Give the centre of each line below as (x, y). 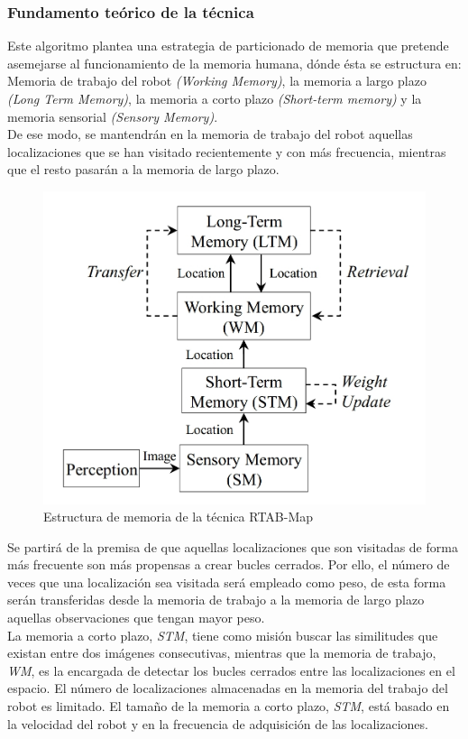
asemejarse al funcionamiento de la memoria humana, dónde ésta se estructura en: (234, 63)
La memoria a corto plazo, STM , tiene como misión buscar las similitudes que (223, 635)
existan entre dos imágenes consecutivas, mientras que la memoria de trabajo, (222, 653)
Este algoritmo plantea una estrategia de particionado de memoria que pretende (228, 46)
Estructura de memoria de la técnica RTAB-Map (179, 517)
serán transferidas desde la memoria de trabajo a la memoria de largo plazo (216, 600)
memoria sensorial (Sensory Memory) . (113, 116)
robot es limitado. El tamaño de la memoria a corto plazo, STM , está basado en (229, 706)
